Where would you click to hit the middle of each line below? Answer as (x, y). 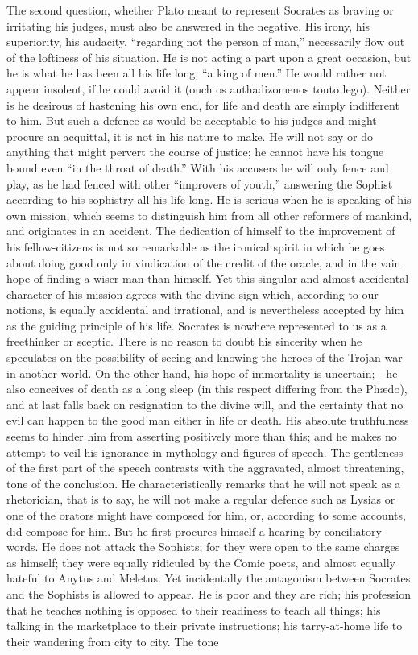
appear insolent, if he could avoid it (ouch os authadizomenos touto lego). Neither (209, 88)
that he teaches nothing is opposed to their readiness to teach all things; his (194, 609)
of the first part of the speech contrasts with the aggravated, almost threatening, (205, 468)
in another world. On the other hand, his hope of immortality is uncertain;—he (202, 373)
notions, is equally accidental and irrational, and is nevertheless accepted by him (205, 310)
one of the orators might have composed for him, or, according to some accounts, (206, 515)
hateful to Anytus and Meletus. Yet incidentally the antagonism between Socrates (209, 578)
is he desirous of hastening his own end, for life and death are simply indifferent (203, 104)
